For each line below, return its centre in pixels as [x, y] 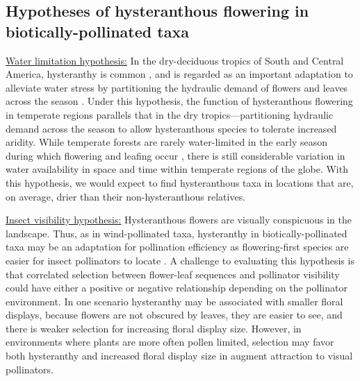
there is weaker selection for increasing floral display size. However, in [154, 328]
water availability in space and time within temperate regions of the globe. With [177, 169]
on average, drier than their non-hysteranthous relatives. [126, 196]
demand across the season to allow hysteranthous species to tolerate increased [171, 128]
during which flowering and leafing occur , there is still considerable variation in [175, 155]
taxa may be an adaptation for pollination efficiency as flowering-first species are [177, 247]
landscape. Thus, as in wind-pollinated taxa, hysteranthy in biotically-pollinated [177, 233]
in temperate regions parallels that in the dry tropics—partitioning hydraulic [170, 114]
